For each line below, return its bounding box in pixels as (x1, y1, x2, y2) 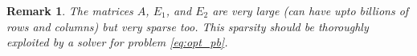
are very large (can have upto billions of (212, 2, 409, 18)
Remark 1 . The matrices (6, 2, 133, 18)
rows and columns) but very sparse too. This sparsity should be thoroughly (6, 18, 369, 34)
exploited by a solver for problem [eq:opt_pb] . (6, 34, 228, 50)
